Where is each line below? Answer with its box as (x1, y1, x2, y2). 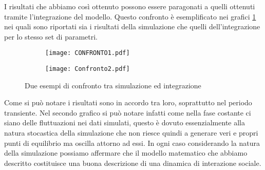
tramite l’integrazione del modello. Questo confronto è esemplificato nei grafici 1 (4, 11, 256, 22)
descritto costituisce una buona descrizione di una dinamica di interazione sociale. (4, 157, 261, 168)
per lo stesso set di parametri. (4, 31, 98, 42)
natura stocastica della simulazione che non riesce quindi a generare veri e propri (4, 127, 258, 138)
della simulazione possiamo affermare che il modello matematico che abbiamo (4, 147, 248, 158)
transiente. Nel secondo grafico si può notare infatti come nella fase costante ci (4, 107, 251, 118)
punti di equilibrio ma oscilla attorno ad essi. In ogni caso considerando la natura (4, 137, 260, 148)
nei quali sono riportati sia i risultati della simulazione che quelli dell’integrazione (4, 21, 260, 32)
